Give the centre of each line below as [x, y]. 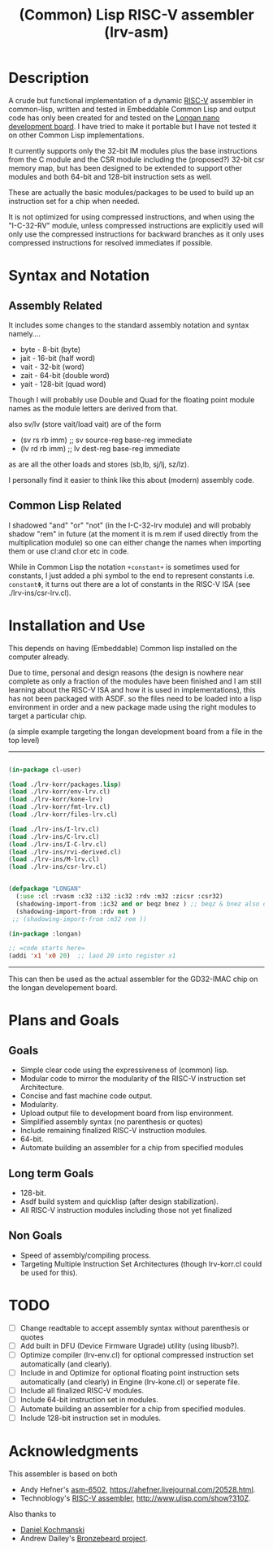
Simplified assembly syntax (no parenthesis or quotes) [111, 1122]
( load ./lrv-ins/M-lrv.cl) [54, 859]
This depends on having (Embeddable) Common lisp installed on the [123, 648]
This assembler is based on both [63, 1474]
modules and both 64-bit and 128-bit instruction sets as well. [110, 176]
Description [49, 78]
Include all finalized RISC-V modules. [82, 1390]
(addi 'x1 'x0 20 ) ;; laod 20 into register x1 [92, 956]
